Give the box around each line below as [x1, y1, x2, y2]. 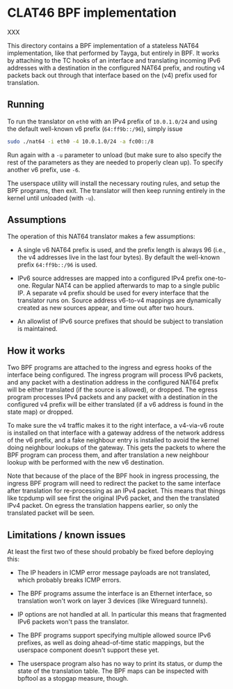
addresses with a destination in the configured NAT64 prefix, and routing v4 [7, 63, 225, 72]
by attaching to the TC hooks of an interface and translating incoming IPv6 [7, 56, 221, 64]
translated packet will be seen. [7, 509, 95, 517]
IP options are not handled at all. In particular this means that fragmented [17, 610, 227, 619]
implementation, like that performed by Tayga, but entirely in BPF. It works [7, 49, 220, 57]
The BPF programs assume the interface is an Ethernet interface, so [17, 589, 212, 598]
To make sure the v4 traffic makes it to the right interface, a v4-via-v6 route [7, 421, 225, 430]
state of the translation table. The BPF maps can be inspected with [17, 667, 209, 675]
